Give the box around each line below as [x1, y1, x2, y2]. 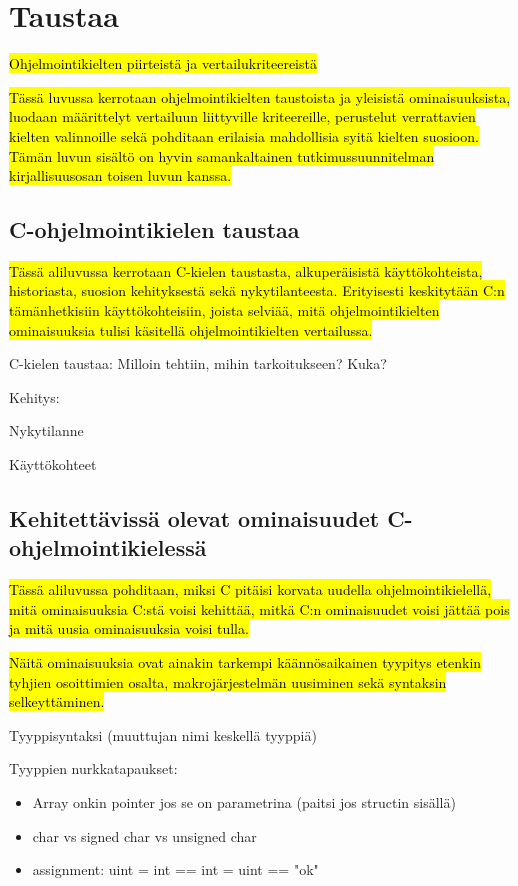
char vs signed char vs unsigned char [32, 825, 257, 846]
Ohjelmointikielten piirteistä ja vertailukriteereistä [9, 53, 317, 74]
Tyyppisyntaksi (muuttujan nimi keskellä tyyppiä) [9, 724, 317, 745]
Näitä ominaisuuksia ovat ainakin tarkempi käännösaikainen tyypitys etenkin [9, 652, 482, 673]
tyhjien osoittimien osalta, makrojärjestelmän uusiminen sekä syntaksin [9, 671, 447, 692]
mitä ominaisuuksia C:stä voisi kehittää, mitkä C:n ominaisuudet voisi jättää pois [9, 598, 510, 619]
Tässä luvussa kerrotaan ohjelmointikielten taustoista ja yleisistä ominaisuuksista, [9, 86, 511, 107]
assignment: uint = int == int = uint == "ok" [32, 859, 319, 880]
